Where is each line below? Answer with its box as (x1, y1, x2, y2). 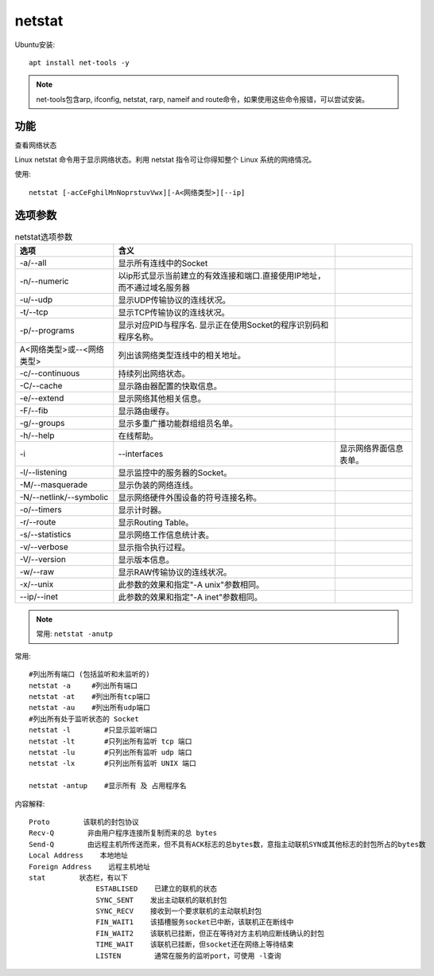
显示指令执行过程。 (118, 542, 190, 553)
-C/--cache (19, 381, 63, 392)
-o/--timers (19, 504, 63, 515)
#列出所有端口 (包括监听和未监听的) (29, 670, 150, 679)
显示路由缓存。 (118, 406, 174, 417)
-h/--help (19, 430, 55, 441)
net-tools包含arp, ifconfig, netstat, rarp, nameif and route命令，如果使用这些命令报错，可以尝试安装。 (36, 94, 370, 103)
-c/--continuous (19, 368, 80, 379)
